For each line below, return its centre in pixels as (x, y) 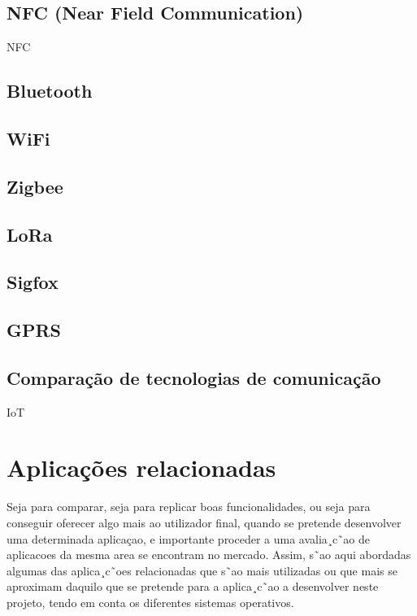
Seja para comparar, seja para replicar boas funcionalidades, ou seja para (189, 507)
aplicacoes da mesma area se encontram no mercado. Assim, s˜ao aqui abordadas (209, 555)
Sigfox (33, 282)
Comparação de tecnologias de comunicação (194, 377)
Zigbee (35, 186)
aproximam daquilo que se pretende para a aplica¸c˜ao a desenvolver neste (193, 586)
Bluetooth (50, 91)
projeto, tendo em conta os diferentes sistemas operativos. (150, 602)
